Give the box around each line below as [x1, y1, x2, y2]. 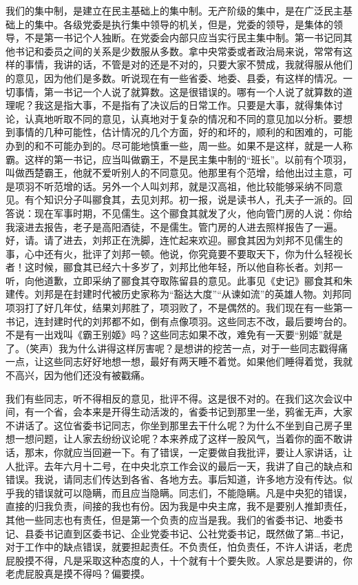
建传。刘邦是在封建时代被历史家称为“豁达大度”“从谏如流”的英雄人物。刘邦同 [6, 287, 352, 301]
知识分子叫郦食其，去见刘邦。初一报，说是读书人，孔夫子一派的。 [43, 192, 343, 207]
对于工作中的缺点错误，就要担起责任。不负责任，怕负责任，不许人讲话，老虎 [6, 540, 352, 554]
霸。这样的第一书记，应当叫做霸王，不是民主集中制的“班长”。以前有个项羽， [6, 152, 352, 166]
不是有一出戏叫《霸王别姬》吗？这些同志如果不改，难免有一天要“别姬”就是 [6, 327, 343, 342]
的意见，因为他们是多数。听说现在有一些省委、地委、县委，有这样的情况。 [6, 70, 343, 85]
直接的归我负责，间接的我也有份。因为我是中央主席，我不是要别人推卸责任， [6, 499, 352, 513]
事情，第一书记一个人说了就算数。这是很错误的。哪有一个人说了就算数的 [14, 84, 343, 99]
